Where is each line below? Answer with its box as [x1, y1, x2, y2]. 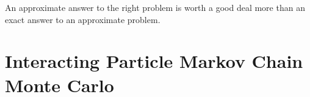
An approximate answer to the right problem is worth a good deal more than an [5, 1, 305, 13]
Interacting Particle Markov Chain [5, 48, 303, 73]
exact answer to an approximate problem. [5, 13, 160, 25]
